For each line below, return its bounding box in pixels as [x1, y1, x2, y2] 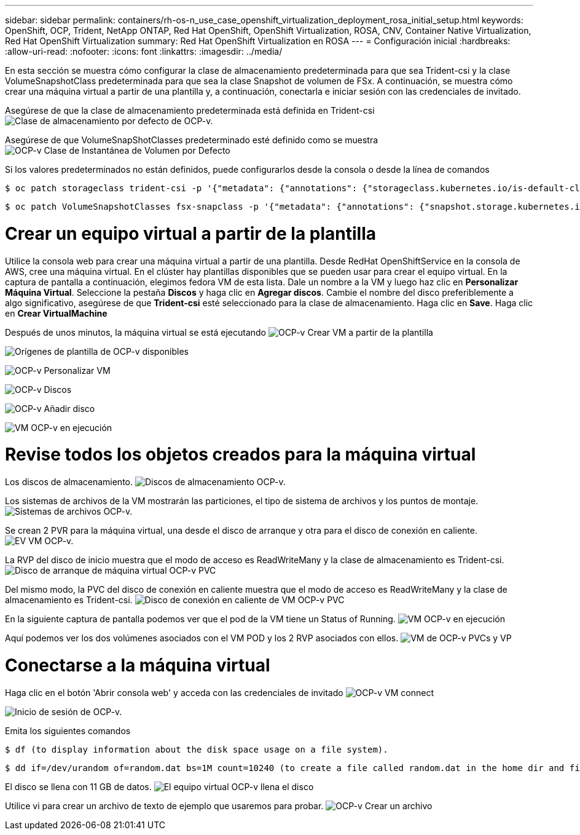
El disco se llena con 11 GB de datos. [5, 781, 152, 792]
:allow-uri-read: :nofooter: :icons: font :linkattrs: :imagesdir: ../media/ [5, 46, 283, 57]
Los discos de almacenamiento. [5, 477, 133, 487]
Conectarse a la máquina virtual [5, 654, 270, 676]
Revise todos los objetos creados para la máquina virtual [5, 444, 476, 465]
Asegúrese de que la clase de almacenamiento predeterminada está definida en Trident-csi [5, 105, 375, 116]
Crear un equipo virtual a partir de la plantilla [5, 223, 376, 244]
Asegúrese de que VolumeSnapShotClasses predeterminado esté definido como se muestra [5, 135, 378, 145]
